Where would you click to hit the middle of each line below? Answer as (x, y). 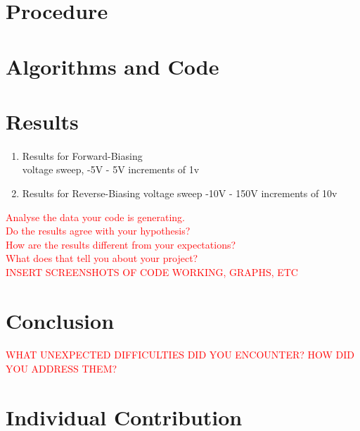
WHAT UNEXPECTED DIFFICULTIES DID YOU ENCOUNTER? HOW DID (180, 355)
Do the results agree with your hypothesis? (98, 231)
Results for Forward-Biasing (82, 155)
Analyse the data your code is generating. (95, 217)
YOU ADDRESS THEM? (62, 369)
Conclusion (60, 320)
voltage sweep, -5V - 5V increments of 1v (111, 169)
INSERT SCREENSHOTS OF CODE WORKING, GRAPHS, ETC (152, 271)
